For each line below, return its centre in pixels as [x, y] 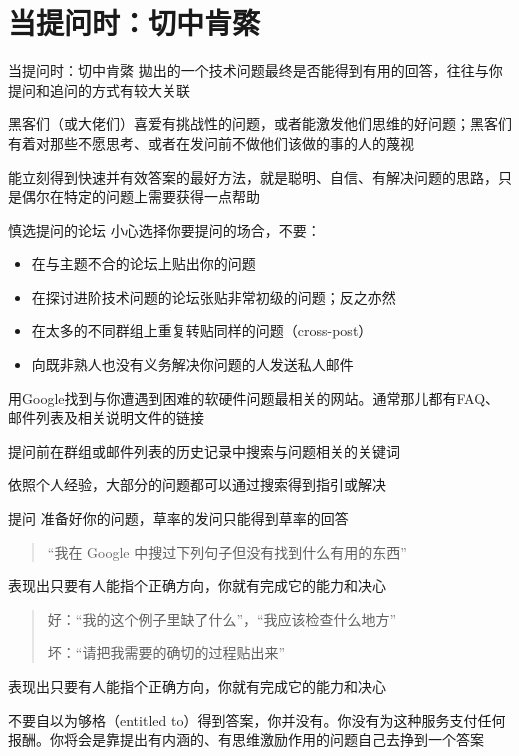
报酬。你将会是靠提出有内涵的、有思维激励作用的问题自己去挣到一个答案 [246, 739]
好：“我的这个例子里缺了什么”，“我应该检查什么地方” [222, 618]
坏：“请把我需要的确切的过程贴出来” [166, 652]
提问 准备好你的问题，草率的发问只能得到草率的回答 [178, 518]
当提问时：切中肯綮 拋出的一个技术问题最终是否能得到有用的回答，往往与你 [255, 70]
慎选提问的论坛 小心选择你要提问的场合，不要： [164, 229]
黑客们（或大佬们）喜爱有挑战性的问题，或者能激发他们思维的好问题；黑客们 [260, 123]
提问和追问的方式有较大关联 [99, 89]
